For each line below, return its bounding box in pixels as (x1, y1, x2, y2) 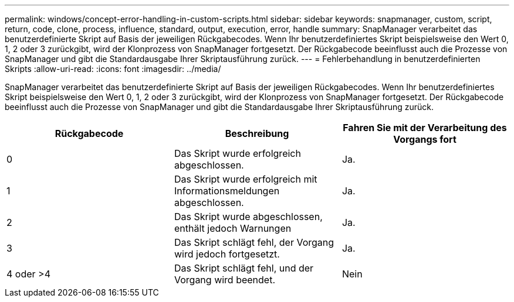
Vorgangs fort (393, 133, 456, 145)
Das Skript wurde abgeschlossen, (174, 211, 323, 222)
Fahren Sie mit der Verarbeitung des (343, 122, 507, 133)
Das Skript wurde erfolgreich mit (174, 173, 317, 185)
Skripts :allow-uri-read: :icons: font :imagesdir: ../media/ (5, 64, 221, 74)
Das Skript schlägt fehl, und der (174, 262, 314, 274)
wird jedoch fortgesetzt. (174, 248, 280, 260)
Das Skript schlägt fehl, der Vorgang (174, 236, 334, 248)
